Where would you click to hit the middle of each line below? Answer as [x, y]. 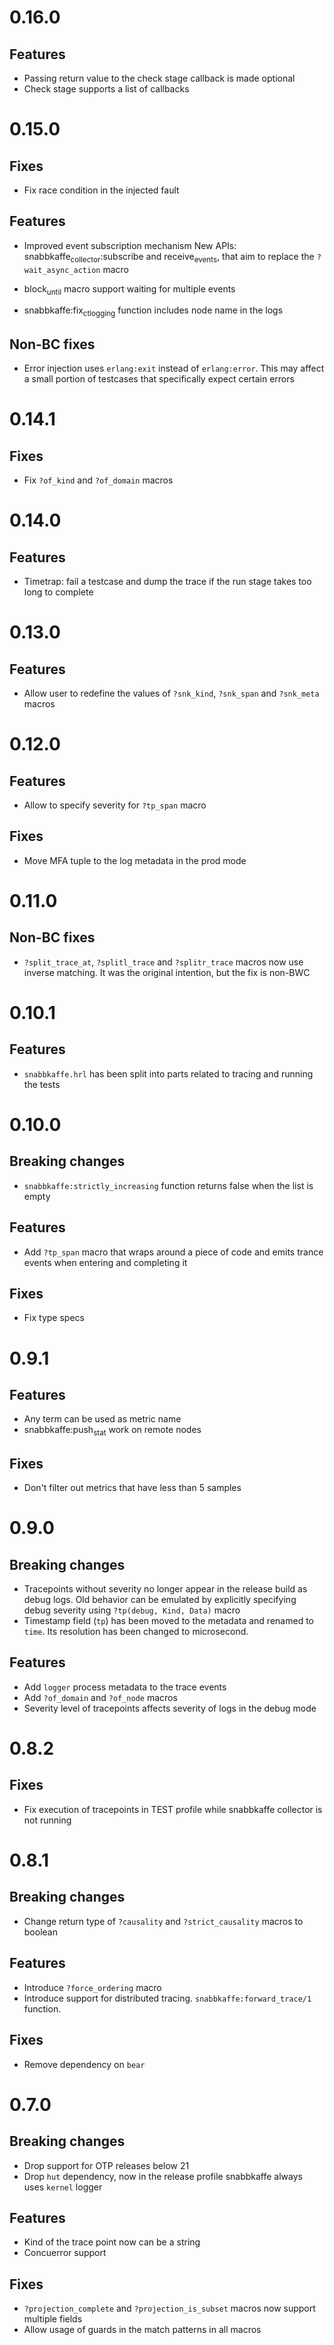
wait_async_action [62, 270]
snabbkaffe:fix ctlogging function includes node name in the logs [153, 311]
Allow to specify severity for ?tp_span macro [115, 805]
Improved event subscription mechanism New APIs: [130, 245]
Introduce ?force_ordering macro [92, 1987]
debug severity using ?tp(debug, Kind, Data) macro [132, 1610]
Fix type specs [54, 1318]
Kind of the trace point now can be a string [112, 2242]
